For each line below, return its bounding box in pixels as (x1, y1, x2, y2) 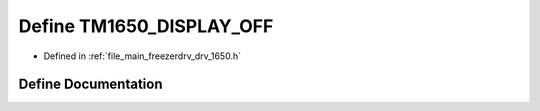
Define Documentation (18, 76, 163, 93)
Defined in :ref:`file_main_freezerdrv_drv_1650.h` (43, 50, 242, 62)
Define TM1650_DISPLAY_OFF (18, 15, 274, 37)
